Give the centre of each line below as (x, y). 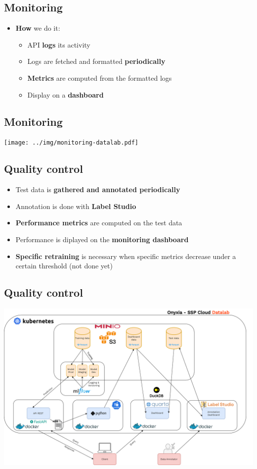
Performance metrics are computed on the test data (99, 223)
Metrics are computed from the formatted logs (100, 78)
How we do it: (38, 28)
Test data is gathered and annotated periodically (98, 189)
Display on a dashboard (65, 94)
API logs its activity (59, 44)
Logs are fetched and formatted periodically (96, 61)
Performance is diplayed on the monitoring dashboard (102, 239)
